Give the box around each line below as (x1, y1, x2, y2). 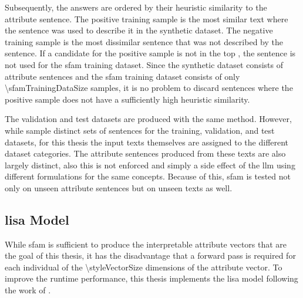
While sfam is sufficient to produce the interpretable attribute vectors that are (5, 238, 287, 250)
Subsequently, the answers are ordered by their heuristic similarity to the (5, 1, 267, 13)
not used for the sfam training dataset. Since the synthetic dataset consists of (5, 58, 283, 70)
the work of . (5, 284, 51, 296)
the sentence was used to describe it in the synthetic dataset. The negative (5, 24, 273, 36)
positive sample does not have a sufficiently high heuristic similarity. (5, 93, 250, 105)
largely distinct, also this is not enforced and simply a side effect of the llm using (5, 158, 295, 171)
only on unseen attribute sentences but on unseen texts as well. (5, 181, 233, 194)
